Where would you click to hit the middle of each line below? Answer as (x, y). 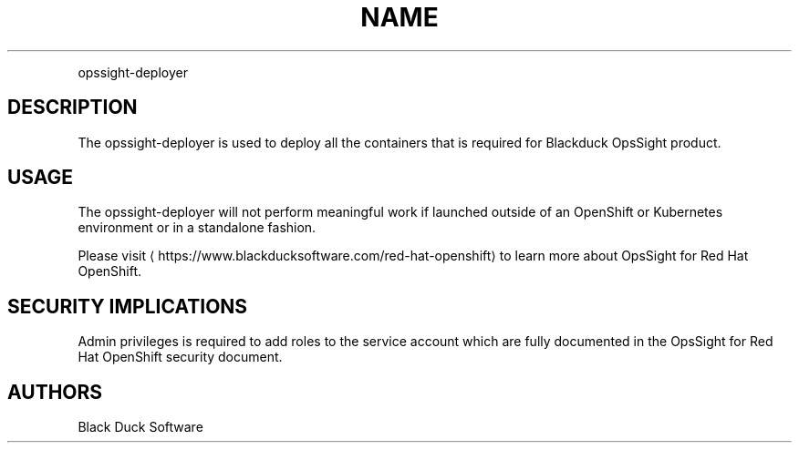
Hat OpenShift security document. (180, 357)
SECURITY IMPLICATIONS (128, 306)
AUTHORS (55, 392)
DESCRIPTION (73, 107)
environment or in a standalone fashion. (197, 228)
